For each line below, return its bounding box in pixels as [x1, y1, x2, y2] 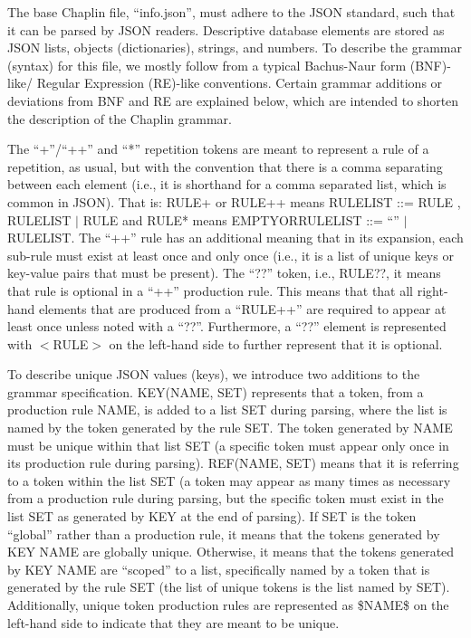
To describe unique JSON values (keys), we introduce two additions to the [7, 365, 420, 384]
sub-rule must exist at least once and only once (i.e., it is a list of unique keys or [7, 245, 454, 264]
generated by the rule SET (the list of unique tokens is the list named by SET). [7, 577, 450, 596]
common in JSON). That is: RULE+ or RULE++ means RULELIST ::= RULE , [7, 192, 461, 211]
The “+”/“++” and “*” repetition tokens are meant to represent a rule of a [7, 139, 429, 158]
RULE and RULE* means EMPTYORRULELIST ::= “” [82, 210, 399, 229]
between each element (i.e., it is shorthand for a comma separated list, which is [7, 175, 447, 194]
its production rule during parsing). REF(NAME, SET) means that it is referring [7, 453, 459, 472]
